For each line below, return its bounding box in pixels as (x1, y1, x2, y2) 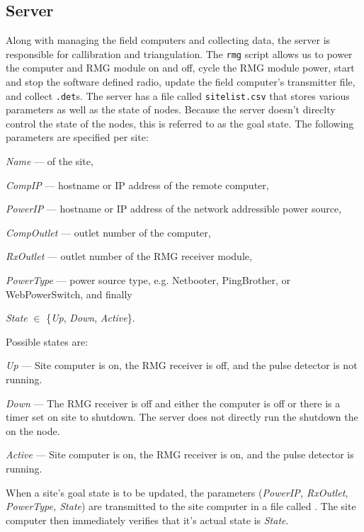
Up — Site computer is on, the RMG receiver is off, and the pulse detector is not (6, 358, 358, 373)
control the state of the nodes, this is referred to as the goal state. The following (6, 115, 354, 130)
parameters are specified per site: (6, 130, 149, 145)
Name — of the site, (6, 154, 93, 169)
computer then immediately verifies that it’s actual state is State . (6, 512, 289, 527)
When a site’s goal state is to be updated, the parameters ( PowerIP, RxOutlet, (6, 485, 348, 499)
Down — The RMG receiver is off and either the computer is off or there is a (6, 395, 341, 410)
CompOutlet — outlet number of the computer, (6, 225, 211, 239)
